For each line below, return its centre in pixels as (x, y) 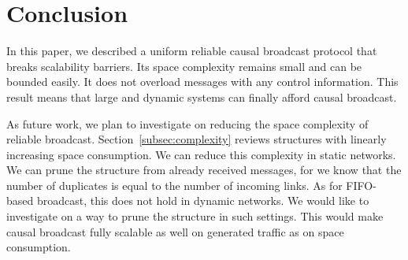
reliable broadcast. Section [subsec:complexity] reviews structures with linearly (197, 139)
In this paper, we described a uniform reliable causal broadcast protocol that (192, 51)
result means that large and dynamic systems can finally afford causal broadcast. (202, 97)
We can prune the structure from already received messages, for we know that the (204, 170)
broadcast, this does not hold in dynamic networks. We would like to (203, 201)
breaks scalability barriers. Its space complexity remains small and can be (184, 66)
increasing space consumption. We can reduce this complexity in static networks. (201, 154)
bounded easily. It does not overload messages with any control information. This (202, 82)
